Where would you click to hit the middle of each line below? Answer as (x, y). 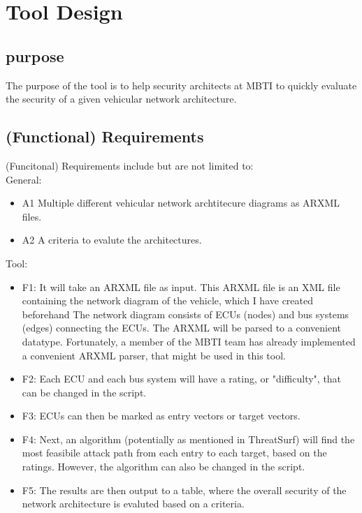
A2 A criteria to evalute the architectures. (112, 240)
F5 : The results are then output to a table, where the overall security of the (184, 490)
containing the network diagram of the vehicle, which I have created (168, 300)
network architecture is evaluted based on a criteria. (133, 504)
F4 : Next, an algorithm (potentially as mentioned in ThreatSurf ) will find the (188, 439)
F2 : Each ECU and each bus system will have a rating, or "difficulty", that (182, 379)
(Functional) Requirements (105, 136)
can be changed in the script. (84, 392)
